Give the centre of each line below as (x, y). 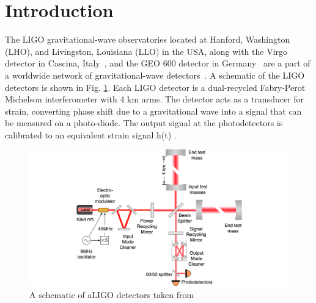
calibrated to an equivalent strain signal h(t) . (91, 134)
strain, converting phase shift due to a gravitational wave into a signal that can (153, 111)
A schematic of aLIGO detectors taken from (112, 295)
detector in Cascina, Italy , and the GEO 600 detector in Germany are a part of (158, 63)
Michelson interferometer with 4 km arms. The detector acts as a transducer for (155, 99)
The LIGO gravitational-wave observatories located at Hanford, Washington (148, 39)
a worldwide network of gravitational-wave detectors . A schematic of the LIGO (155, 75)
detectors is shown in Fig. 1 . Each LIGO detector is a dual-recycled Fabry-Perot (155, 87)
